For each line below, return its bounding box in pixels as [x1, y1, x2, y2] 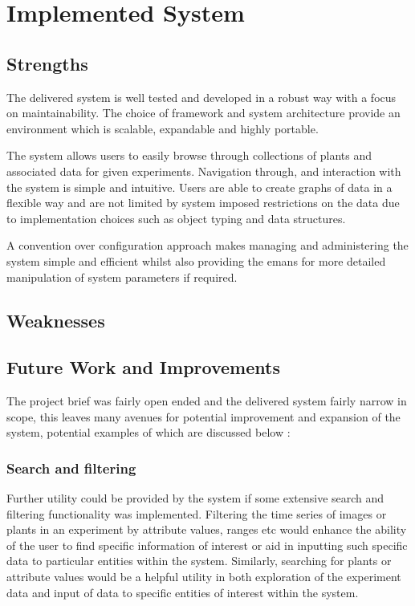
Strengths [6, 51, 88, 75]
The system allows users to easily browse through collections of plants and [6, 147, 372, 164]
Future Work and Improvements [6, 355, 280, 380]
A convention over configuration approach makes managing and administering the [6, 237, 409, 254]
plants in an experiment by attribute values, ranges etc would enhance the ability [6, 521, 407, 538]
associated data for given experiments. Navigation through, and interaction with [6, 162, 401, 179]
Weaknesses [6, 307, 105, 332]
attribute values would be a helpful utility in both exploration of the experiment [6, 568, 401, 585]
